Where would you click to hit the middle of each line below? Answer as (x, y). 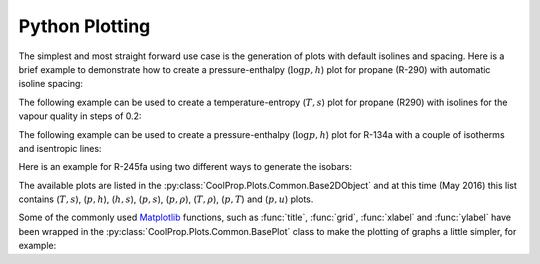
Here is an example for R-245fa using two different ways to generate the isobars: (185, 167)
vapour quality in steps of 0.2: (80, 116)
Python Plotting (84, 26)
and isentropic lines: (60, 148)
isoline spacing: (51, 84)
